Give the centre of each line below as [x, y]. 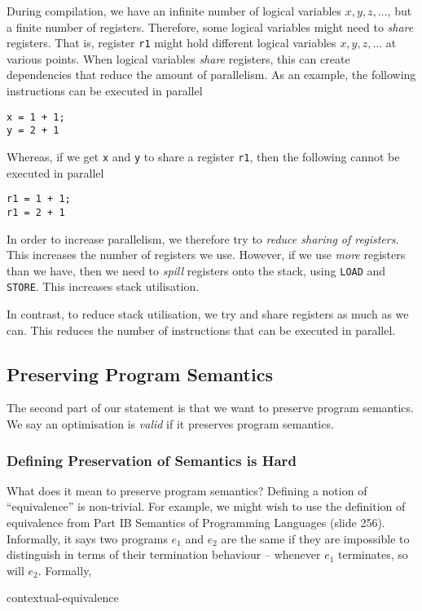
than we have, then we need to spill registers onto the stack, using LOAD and [196, 270]
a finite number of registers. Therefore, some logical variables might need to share [210, 26]
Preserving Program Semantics [140, 374]
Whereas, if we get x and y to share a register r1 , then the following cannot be [203, 156]
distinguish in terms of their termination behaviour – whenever [164, 554]
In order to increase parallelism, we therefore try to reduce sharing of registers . [203, 238]
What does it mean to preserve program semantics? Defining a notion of [187, 490]
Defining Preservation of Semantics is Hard [152, 460]
